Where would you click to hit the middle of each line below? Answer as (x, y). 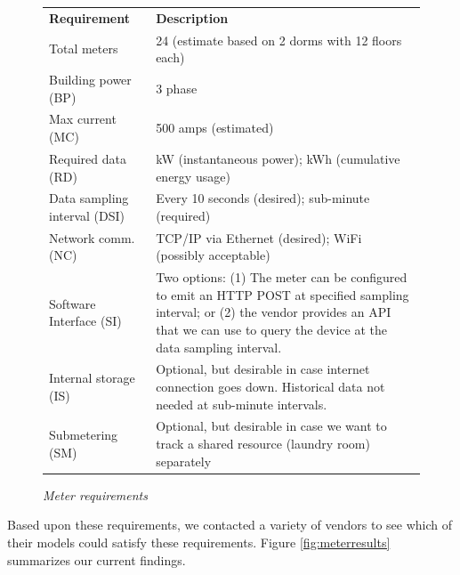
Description (192, 17)
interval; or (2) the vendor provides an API (274, 312)
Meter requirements (95, 494)
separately (184, 461)
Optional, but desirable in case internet (263, 369)
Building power (90, 80)
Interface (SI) (85, 321)
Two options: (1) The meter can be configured (282, 277)
